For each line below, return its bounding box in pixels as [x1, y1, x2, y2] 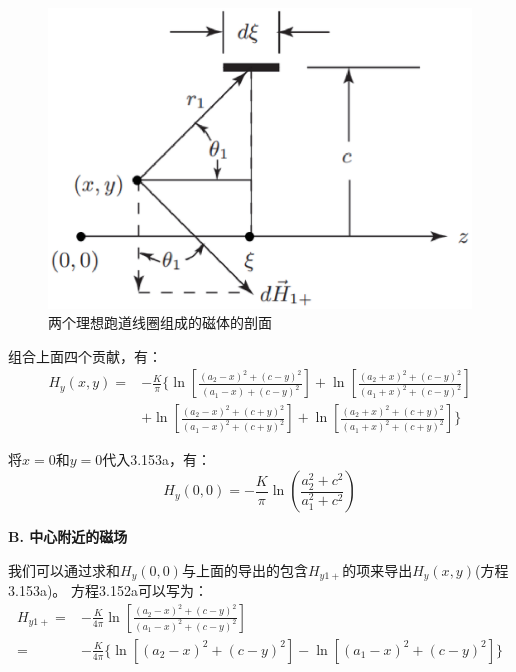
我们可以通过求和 [8, 559, 120, 580]
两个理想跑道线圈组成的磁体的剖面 [48, 312, 272, 333]
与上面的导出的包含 [181, 559, 308, 580]
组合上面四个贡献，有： [8, 345, 162, 366]
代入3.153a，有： [102, 449, 212, 470]
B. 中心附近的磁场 [8, 526, 128, 547]
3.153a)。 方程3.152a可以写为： [8, 580, 208, 601]
